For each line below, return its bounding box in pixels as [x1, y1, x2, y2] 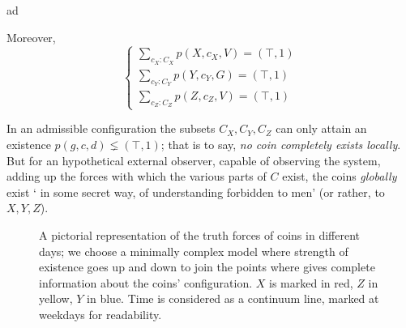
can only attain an [276, 120, 367, 137]
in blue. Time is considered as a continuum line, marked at [87, 290, 379, 307]
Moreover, [6, 28, 56, 45]
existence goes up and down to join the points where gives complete [39, 258, 375, 275]
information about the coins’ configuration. [39, 274, 253, 291]
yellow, [39, 290, 73, 307]
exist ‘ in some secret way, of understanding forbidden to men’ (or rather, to [6, 183, 385, 200]
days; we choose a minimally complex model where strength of [39, 242, 348, 259]
